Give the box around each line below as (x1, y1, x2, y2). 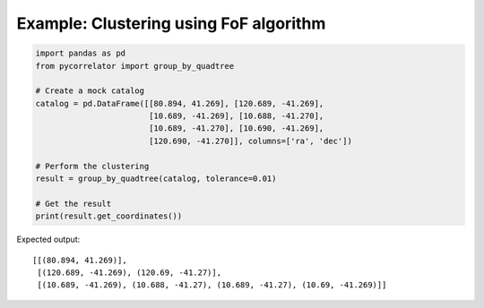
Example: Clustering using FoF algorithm (16, 13, 326, 33)
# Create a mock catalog (35, 86, 145, 96)
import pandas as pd (35, 48, 125, 58)
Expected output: (16, 234, 81, 245)
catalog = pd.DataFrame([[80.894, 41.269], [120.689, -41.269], (35, 98, 324, 108)
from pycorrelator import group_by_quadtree (35, 61, 235, 71)
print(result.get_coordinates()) (35, 211, 183, 221)
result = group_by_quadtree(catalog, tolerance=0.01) (35, 174, 277, 184)
